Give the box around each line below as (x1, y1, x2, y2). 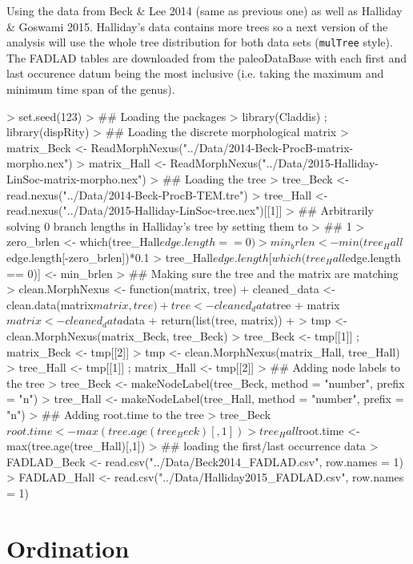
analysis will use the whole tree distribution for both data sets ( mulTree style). (6, 34, 393, 50)
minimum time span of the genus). (6, 81, 175, 98)
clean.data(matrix (6, 296, 94, 312)
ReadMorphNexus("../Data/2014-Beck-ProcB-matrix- (90, 139, 354, 155)
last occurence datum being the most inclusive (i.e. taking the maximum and (6, 65, 384, 82)
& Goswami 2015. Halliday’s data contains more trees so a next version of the (6, 18, 388, 34)
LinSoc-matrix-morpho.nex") (6, 171, 146, 187)
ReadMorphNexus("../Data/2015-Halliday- (170, 155, 379, 171)
